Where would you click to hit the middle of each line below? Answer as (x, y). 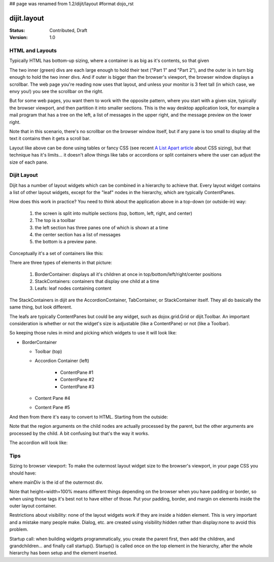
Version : (19, 38)
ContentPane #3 (77, 387)
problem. (19, 529)
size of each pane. (29, 162)
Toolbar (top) (48, 352)
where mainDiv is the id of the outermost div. (56, 482)
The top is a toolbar (55, 221)
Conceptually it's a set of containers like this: (56, 253)
